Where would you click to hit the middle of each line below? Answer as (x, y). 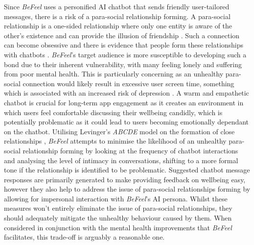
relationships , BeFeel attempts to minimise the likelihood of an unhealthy (115, 141)
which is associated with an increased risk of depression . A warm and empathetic (127, 93)
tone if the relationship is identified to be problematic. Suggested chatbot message (127, 170)
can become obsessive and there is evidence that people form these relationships (124, 45)
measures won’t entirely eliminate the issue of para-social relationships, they (118, 208)
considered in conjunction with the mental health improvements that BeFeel (118, 227)
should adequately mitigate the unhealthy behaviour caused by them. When (118, 218)
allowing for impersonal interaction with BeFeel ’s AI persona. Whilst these (116, 198)
